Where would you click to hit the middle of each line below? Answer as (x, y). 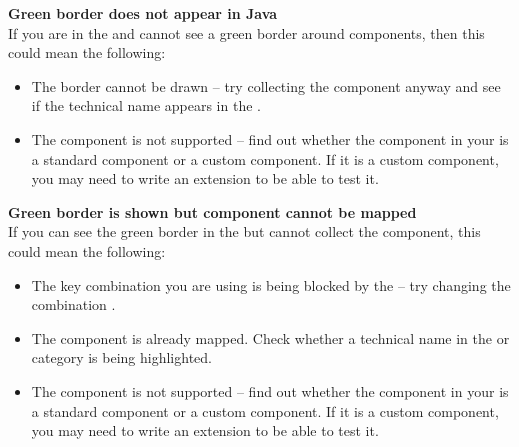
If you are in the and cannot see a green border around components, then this (246, 32)
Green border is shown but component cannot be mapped (212, 211)
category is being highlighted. (121, 357)
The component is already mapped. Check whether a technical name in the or (270, 337)
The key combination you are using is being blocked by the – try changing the (271, 284)
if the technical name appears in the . (146, 105)
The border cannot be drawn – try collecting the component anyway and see (266, 85)
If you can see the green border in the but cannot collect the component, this (244, 231)
